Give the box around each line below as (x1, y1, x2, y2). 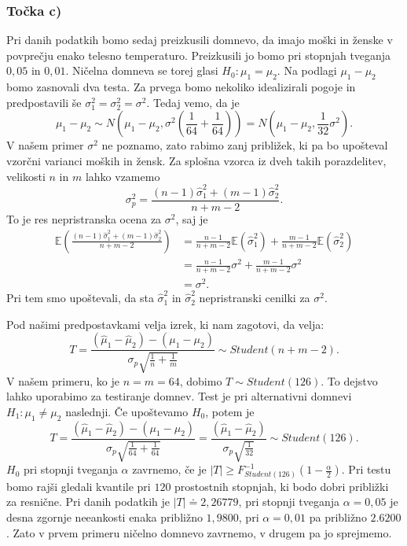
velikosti (6, 168, 46, 184)
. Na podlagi (277, 62, 337, 79)
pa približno (309, 509, 367, 525)
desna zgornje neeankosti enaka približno (6, 509, 203, 525)
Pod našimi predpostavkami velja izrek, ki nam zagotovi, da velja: (6, 315, 324, 332)
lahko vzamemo (85, 168, 160, 184)
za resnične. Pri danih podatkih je (6, 493, 170, 510)
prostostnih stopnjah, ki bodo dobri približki (174, 478, 389, 494)
